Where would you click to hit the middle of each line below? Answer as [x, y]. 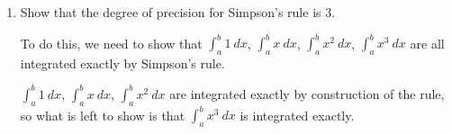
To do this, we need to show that [111, 43]
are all [427, 43]
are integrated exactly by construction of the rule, [307, 93]
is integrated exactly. [297, 115]
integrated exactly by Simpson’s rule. [122, 63]
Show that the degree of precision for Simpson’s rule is [171, 12]
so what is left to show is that [103, 115]
